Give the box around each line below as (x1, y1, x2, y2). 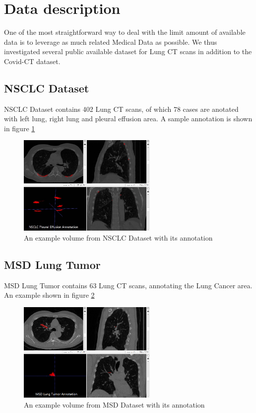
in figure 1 (4, 123, 35, 133)
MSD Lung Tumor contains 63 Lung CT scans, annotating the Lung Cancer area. (4, 280, 253, 290)
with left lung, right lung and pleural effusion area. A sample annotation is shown (4, 113, 253, 124)
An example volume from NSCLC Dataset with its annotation (24, 233, 213, 243)
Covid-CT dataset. (4, 56, 61, 66)
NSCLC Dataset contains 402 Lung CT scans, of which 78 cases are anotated (4, 103, 239, 114)
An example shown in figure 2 (4, 290, 95, 300)
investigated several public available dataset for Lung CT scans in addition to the (4, 46, 252, 57)
